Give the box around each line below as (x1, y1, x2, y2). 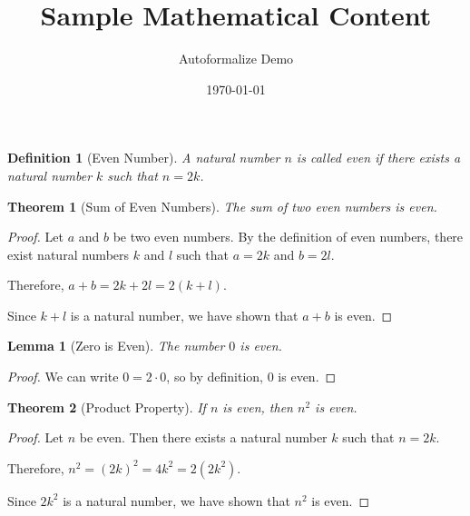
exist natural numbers (7, 244, 130, 263)
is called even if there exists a (296, 148, 461, 167)
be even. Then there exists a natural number (79, 428, 328, 447)
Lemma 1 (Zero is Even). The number (7, 336, 225, 355)
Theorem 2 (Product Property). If (7, 397, 206, 416)
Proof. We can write (7, 367, 119, 386)
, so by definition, (166, 367, 264, 386)
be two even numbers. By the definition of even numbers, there (113, 227, 464, 246)
